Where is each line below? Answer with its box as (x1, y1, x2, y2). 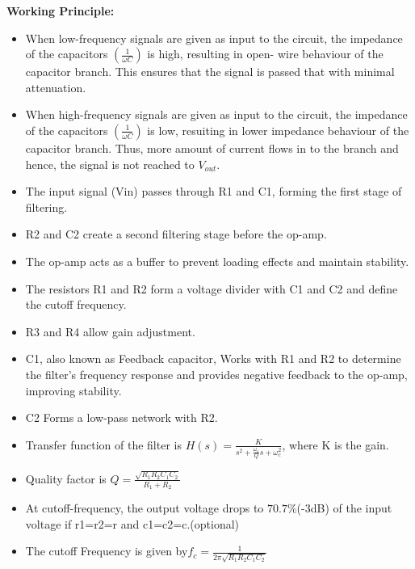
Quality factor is (25, 470, 107, 487)
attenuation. (25, 78, 86, 95)
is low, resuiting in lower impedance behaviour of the (147, 121, 409, 138)
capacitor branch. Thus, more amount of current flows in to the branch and (25, 139, 399, 156)
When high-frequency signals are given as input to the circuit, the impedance (25, 106, 408, 123)
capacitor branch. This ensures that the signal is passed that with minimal (25, 63, 395, 80)
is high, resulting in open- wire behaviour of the (147, 45, 384, 62)
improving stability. (25, 381, 122, 398)
